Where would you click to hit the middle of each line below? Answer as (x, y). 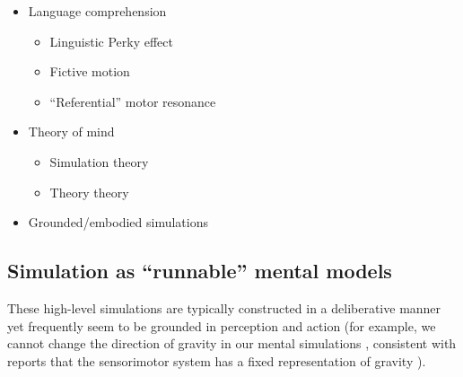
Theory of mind (71, 132)
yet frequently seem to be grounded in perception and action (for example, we (222, 325)
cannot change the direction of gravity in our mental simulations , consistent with (232, 343)
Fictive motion (90, 71)
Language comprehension (97, 11)
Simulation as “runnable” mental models (200, 271)
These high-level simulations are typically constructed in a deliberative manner (224, 307)
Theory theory (89, 192)
